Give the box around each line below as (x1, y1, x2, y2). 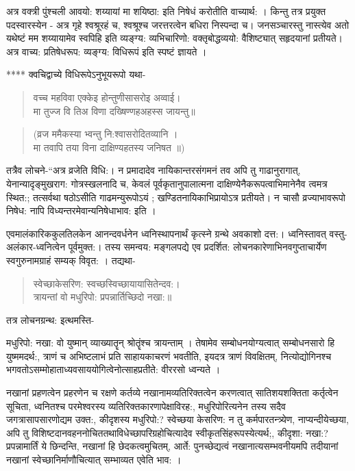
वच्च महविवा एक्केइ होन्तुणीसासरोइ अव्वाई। (33, 90, 181, 104)
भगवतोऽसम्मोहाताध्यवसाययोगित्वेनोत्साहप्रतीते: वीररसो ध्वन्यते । (6, 362, 221, 377)
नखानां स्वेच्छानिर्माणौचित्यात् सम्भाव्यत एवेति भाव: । (6, 453, 182, 467)
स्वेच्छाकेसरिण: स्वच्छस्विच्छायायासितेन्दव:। (33, 276, 180, 290)
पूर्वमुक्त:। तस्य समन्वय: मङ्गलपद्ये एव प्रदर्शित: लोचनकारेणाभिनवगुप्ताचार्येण (68, 240, 327, 254)
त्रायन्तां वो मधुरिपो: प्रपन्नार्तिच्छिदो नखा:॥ (33, 290, 172, 304)
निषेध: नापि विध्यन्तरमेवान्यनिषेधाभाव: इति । (6, 203, 156, 218)
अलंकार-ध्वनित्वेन (6, 240, 66, 254)
